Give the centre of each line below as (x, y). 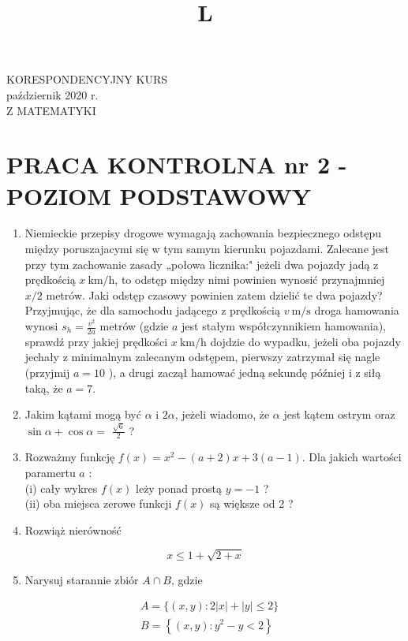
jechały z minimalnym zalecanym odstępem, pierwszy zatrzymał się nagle (202, 357)
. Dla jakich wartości (352, 457)
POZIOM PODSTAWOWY (159, 195)
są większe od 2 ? (252, 503)
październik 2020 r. (52, 94)
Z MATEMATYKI (51, 110)
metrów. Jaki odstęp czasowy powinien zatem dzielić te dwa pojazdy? (214, 294)
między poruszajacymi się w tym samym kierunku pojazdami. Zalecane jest (207, 249)
